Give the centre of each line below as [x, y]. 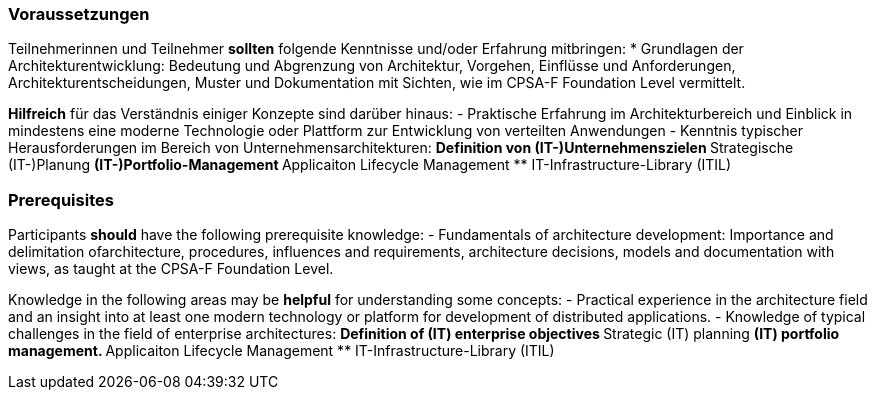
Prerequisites [61, 199]
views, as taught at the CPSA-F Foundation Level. [171, 269]
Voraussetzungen [79, 14]
